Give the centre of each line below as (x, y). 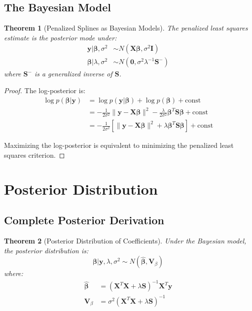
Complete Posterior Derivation (84, 220)
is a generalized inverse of (73, 74)
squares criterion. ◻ (35, 155)
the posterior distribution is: (46, 250)
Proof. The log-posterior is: (45, 90)
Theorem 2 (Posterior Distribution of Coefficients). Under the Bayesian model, (125, 241)
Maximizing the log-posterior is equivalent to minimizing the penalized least (119, 145)
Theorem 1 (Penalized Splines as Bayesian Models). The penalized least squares (126, 28)
